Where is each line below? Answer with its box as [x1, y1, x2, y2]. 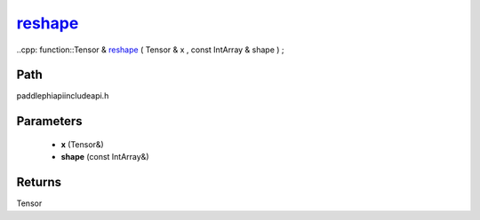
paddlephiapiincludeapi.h [16, 90, 109, 101]
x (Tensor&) [60, 138, 104, 150]
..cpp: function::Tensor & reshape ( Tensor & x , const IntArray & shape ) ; [16, 44, 284, 55]
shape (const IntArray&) [60, 152, 149, 162]
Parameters [16, 114, 83, 129]
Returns [16, 175, 62, 190]
